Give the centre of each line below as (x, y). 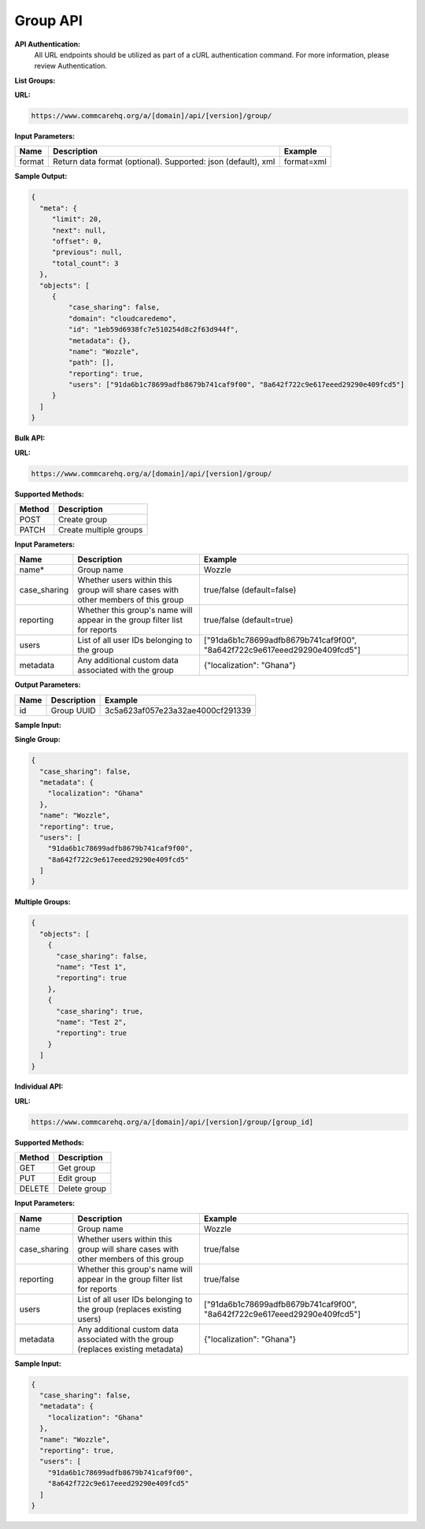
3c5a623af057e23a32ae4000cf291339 (178, 711)
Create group (83, 520)
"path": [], (91, 363)
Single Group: (37, 740)
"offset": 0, (77, 241)
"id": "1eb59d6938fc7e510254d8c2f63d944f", (153, 330)
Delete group (82, 1189)
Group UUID (73, 711)
